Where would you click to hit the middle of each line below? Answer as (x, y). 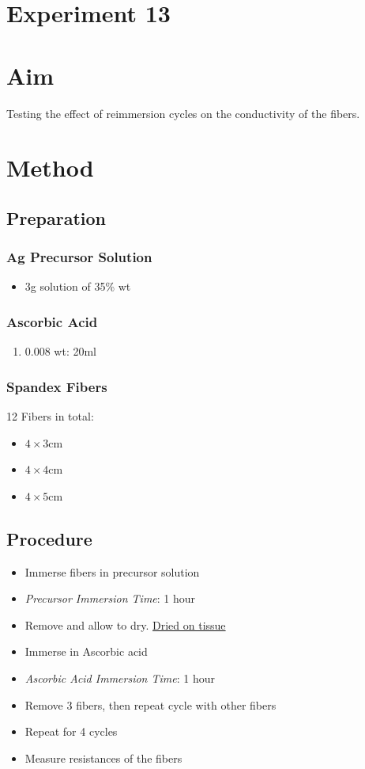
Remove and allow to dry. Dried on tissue (125, 624)
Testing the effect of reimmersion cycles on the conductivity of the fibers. (183, 113)
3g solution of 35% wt (78, 286)
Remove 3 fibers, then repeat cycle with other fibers (151, 704)
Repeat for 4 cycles (71, 731)
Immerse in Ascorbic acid (86, 651)
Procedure (49, 538)
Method (50, 168)
